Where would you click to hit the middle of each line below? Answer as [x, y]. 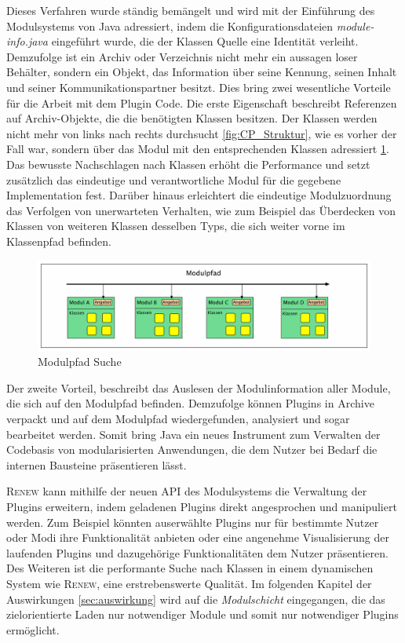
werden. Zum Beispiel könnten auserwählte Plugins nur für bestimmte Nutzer [193, 522]
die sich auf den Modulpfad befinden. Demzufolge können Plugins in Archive [190, 403]
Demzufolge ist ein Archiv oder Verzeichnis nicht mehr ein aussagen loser [182, 56]
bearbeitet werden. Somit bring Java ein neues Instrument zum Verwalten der [193, 434]
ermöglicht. [33, 629]
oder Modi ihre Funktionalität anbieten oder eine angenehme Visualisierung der [198, 537]
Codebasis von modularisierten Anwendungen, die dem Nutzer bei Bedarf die [192, 449]
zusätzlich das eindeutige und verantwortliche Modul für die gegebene [174, 179]
